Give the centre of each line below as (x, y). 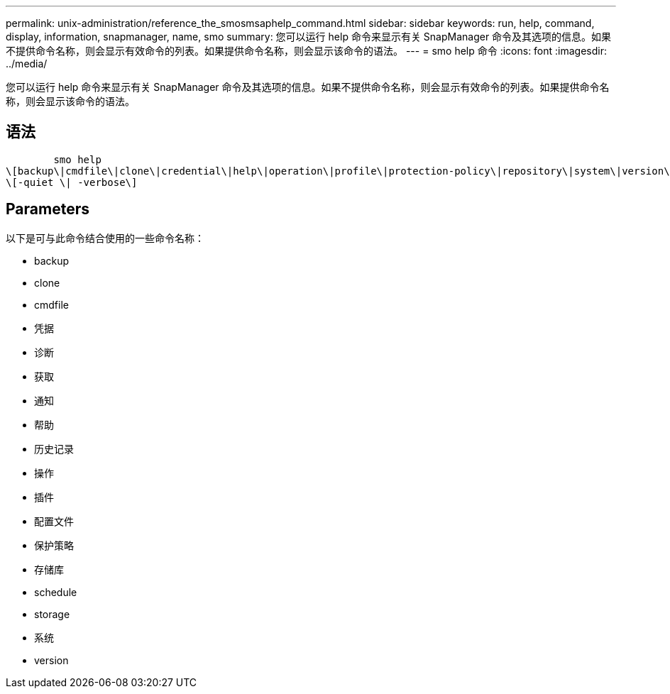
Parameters (48, 209)
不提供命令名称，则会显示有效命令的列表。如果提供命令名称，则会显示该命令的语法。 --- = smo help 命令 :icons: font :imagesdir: (307, 51)
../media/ (27, 64)
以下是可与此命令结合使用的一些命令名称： (105, 238)
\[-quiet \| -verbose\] (72, 182)
